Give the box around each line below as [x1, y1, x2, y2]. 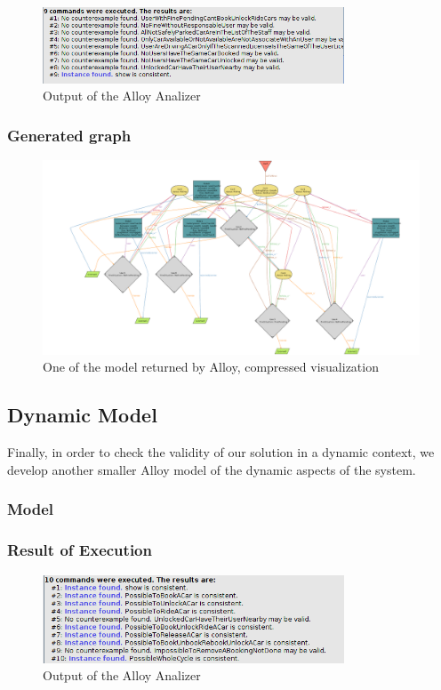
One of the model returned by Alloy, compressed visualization [43, 357, 379, 376]
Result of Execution [7, 539, 152, 561]
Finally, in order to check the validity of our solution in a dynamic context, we [7, 443, 435, 461]
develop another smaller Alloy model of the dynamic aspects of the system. [7, 460, 416, 478]
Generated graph [7, 124, 132, 146]
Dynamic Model [7, 401, 157, 429]
